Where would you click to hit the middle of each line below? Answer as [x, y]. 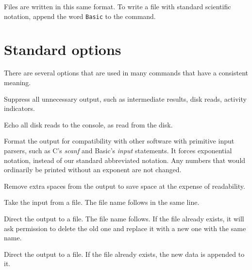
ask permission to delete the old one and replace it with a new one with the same [125, 228]
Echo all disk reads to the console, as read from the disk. [88, 124]
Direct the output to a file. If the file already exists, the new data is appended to [124, 254]
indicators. [19, 108]
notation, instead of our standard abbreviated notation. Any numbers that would [125, 160]
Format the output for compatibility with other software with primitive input [119, 141]
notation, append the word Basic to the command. [80, 16]
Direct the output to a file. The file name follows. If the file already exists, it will [124, 218]
